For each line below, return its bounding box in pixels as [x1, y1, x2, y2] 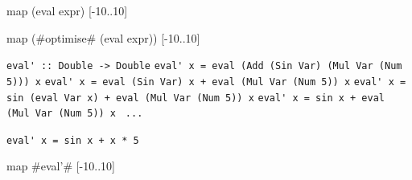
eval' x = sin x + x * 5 [6, 134, 139, 146]
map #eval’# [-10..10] [6, 157, 115, 174]
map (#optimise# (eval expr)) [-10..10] [6, 29, 200, 46]
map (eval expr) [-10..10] [6, 2, 128, 18]
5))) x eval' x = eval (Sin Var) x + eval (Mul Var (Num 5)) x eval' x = [6, 76, 406, 88]
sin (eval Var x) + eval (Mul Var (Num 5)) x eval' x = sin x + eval [6, 92, 385, 104]
